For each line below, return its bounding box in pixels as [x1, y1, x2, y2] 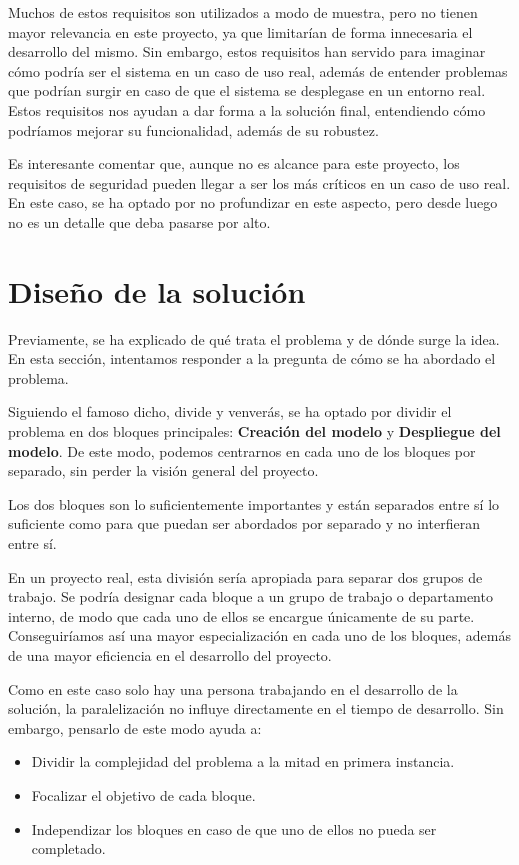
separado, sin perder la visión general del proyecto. [8, 460, 319, 481]
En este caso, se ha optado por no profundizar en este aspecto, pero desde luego [8, 192, 498, 213]
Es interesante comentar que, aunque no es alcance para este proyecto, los [8, 153, 460, 174]
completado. [31, 838, 106, 859]
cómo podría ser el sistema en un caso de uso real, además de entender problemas [8, 60, 508, 81]
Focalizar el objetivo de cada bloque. [31, 784, 256, 805]
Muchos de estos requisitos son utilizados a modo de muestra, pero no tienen [8, 2, 478, 22]
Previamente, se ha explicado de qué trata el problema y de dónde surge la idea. [8, 328, 500, 349]
